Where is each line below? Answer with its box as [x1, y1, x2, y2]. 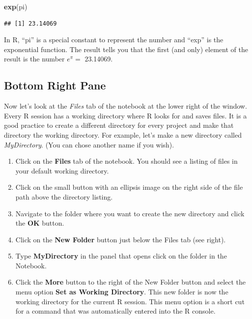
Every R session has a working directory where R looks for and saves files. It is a [4, 110, 247, 120]
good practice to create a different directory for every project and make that [4, 120, 234, 130]
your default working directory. [15, 165, 109, 175]
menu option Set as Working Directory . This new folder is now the [15, 287, 228, 297]
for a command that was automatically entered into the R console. [15, 306, 216, 316]
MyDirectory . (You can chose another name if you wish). [4, 139, 174, 149]
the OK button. [15, 218, 64, 228]
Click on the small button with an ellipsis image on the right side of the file [15, 182, 243, 192]
